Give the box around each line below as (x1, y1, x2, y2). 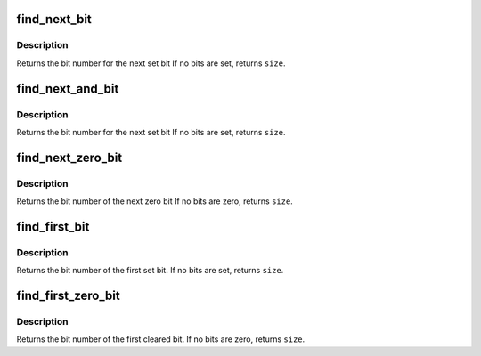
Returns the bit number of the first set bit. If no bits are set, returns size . (16, 265, 284, 276)
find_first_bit (16, 219, 90, 234)
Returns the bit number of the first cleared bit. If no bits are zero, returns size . (16, 334, 306, 344)
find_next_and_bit (16, 81, 119, 96)
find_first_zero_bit (16, 288, 120, 303)
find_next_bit (16, 12, 93, 27)
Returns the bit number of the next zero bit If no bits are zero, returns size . (16, 196, 293, 206)
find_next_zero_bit (16, 150, 123, 165)
